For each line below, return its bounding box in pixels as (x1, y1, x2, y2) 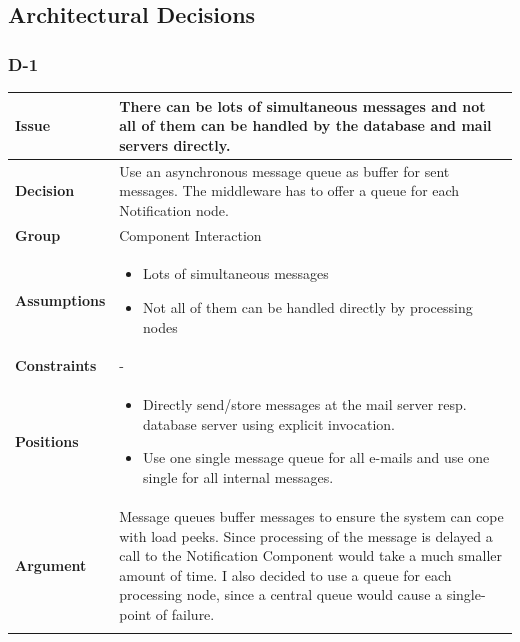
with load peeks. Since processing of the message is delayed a (119, 525, 493, 546)
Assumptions (15, 290, 106, 310)
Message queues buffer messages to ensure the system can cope (119, 505, 504, 526)
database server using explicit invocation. (143, 413, 395, 434)
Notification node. (119, 199, 229, 220)
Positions (15, 430, 79, 451)
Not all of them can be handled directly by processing (143, 297, 473, 317)
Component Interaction (119, 224, 262, 245)
